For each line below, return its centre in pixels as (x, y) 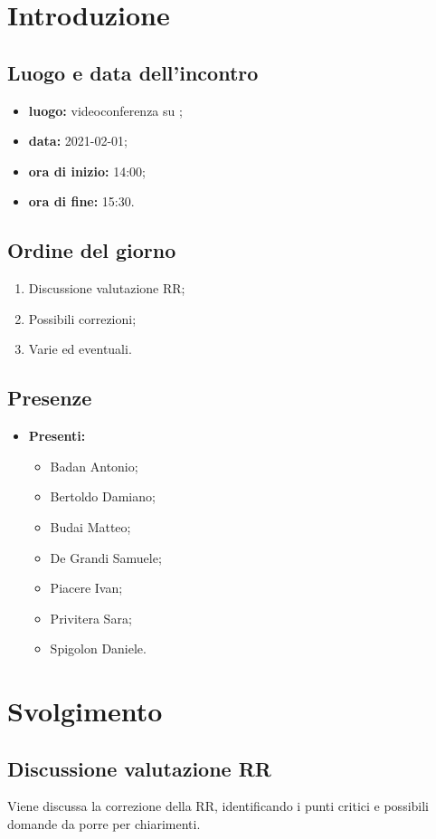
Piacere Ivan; (86, 588)
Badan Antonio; (94, 466)
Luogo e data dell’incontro (133, 72)
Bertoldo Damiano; (103, 496)
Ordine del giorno (92, 250)
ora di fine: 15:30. (81, 201)
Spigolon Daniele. (98, 648)
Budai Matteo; (90, 526)
